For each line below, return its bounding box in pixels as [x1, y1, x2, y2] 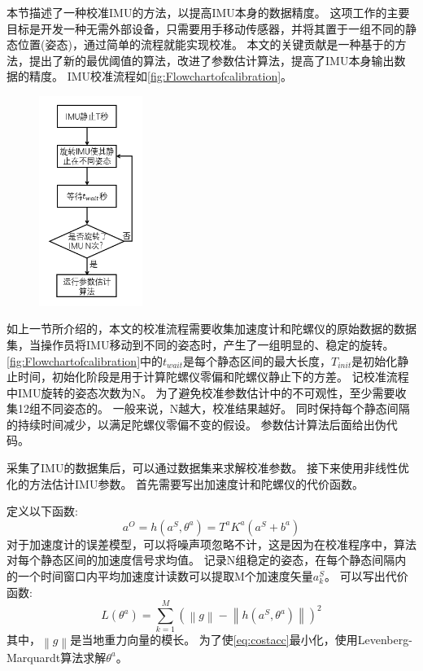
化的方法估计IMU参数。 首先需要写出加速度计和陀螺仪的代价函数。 [7, 475, 364, 492]
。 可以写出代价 [325, 568, 408, 585]
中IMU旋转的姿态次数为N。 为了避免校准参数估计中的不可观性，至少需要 [7, 384, 395, 401]
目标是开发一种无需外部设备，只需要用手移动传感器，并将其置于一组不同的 [7, 20, 405, 37]
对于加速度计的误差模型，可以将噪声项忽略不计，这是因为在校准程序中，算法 [7, 535, 416, 552]
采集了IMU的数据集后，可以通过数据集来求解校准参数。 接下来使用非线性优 [7, 459, 410, 476]
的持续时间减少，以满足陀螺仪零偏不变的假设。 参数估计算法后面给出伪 [7, 415, 386, 432]
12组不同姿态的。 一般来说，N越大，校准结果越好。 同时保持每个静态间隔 [17, 400, 410, 417]
